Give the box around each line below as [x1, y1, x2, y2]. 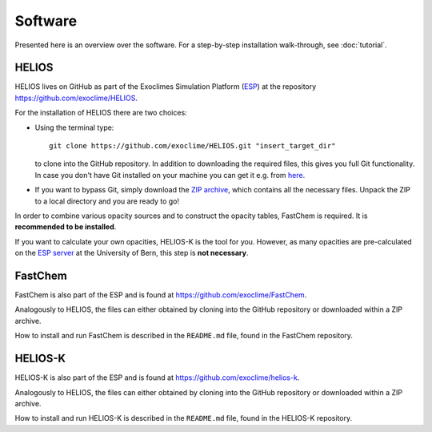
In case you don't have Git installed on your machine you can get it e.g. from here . [34, 170, 306, 180]
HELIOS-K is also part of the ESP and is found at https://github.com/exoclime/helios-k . [14, 373, 300, 382]
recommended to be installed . [14, 222, 117, 232]
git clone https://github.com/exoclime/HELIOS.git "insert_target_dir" [49, 141, 336, 151]
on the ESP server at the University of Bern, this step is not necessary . [14, 248, 249, 258]
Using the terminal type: [34, 123, 114, 132]
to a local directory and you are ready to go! [34, 196, 180, 206]
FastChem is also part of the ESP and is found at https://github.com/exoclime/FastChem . [14, 290, 307, 300]
